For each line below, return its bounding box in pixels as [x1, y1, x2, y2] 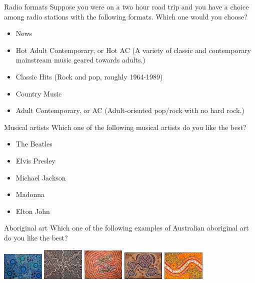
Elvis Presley [15, 155, 55, 165]
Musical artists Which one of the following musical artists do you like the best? [4, 121, 246, 132]
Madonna [15, 189, 44, 199]
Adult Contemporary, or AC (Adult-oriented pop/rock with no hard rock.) [15, 105, 244, 115]
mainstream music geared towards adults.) [15, 54, 145, 65]
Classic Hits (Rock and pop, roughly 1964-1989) [15, 71, 163, 81]
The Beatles [15, 138, 52, 149]
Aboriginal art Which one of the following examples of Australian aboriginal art [4, 222, 249, 233]
